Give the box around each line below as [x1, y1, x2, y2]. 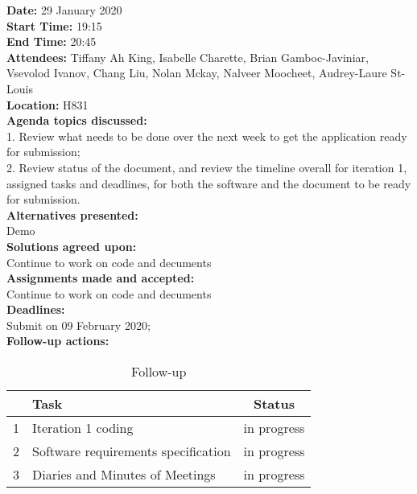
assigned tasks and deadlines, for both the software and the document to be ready [6, 175, 411, 191]
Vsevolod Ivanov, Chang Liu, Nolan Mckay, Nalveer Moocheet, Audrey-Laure [6, 64, 387, 81]
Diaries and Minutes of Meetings [32, 465, 216, 484]
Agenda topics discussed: [6, 112, 147, 129]
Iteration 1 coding [32, 418, 134, 438]
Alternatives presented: [6, 206, 138, 223]
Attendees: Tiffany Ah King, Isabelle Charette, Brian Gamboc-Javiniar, [6, 48, 369, 65]
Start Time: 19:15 [6, 17, 102, 34]
